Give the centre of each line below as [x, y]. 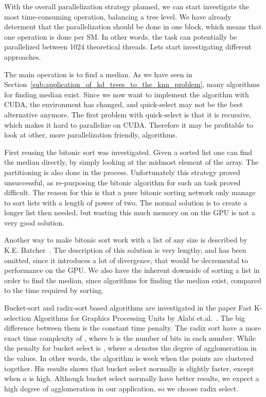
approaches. [23, 56]
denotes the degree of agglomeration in [196, 348]
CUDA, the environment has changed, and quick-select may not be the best [123, 104]
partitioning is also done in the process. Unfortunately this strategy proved [122, 172]
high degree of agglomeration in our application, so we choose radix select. [121, 388]
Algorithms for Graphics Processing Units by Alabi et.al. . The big [139, 317]
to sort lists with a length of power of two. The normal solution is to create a [126, 202]
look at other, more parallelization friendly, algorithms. [91, 135]
